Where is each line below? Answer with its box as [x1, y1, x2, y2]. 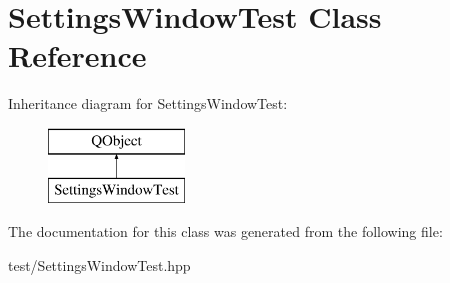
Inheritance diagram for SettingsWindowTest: [8, 93, 288, 114]
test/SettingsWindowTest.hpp [8, 254, 191, 275]
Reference [8, 35, 147, 76]
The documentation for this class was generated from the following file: [8, 221, 443, 242]
